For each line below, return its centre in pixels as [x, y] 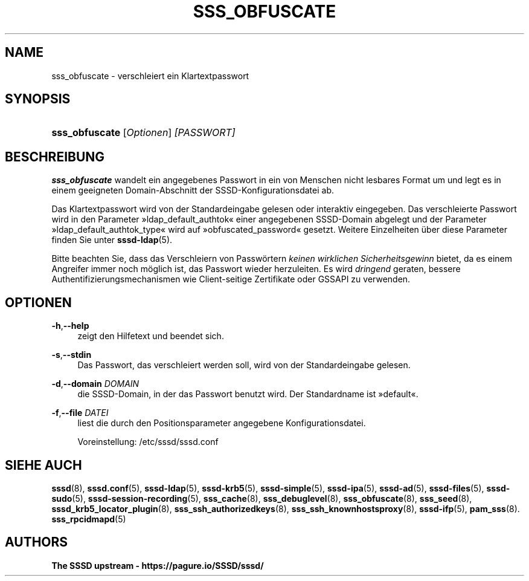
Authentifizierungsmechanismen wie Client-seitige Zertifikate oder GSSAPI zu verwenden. [231, 279]
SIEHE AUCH [43, 465]
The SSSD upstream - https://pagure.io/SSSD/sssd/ [158, 565]
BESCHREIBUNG [55, 157]
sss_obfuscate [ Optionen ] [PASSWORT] [143, 133]
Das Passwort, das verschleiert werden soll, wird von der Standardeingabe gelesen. [244, 365]
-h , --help [70, 326]
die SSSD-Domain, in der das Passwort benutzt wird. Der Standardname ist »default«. [248, 394]
